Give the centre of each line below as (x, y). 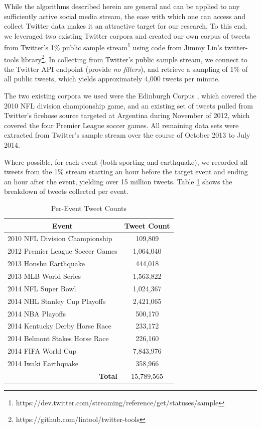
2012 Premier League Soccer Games (62, 251)
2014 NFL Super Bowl (42, 288)
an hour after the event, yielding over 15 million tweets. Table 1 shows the (118, 181)
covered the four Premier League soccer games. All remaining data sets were (121, 125)
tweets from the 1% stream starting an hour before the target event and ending (126, 172)
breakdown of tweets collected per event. (66, 191)
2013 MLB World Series (44, 276)
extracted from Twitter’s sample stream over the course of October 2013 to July (127, 135)
